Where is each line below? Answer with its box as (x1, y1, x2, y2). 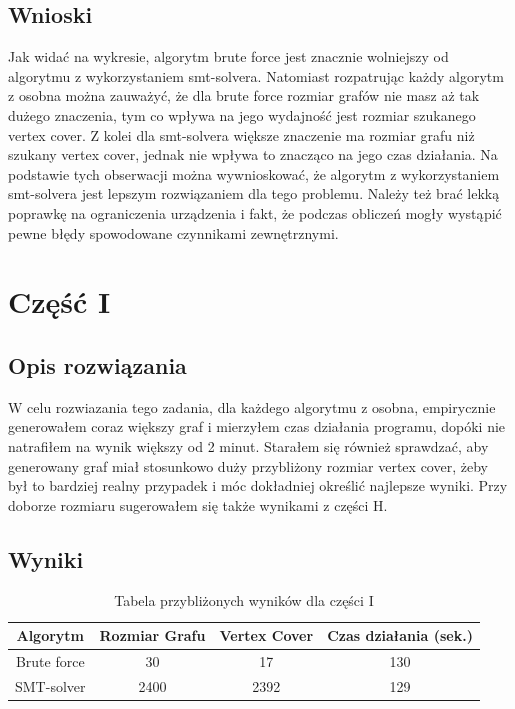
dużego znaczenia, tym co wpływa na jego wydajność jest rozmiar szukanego (8, 104, 476, 125)
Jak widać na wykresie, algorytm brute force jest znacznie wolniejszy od (8, 46, 449, 67)
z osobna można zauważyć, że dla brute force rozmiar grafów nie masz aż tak (8, 85, 480, 106)
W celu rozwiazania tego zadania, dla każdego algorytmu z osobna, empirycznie (8, 396, 496, 417)
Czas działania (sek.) (327, 625, 473, 646)
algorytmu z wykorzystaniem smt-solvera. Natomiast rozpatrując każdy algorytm (8, 65, 504, 86)
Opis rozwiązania (8, 349, 187, 380)
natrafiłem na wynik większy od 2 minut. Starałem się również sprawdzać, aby (8, 435, 489, 456)
